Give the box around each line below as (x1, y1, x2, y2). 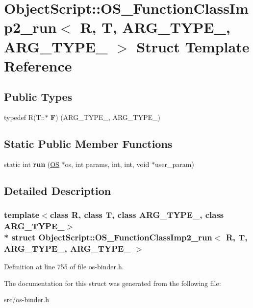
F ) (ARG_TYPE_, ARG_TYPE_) (51, 112, 160, 122)
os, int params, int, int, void (65, 159, 150, 169)
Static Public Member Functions (4, 136, 173, 151)
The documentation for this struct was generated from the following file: (4, 278, 221, 288)
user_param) (154, 159, 194, 169)
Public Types (4, 89, 73, 104)
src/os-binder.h (4, 294, 50, 305)
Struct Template (136, 36, 250, 56)
